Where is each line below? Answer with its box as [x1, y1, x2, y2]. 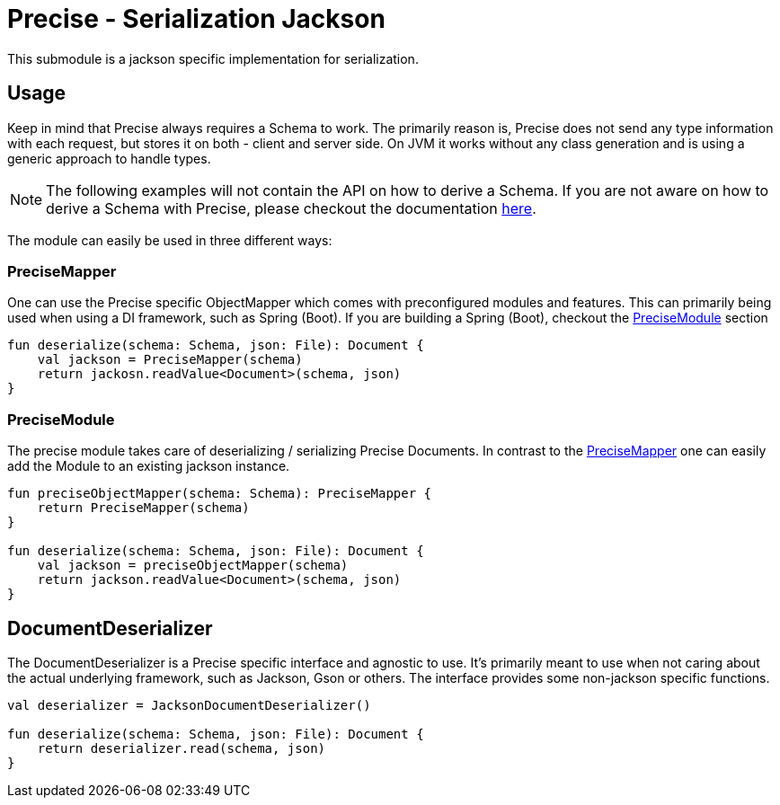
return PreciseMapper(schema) [37, 500, 250, 516]
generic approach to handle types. [7, 150, 211, 166]
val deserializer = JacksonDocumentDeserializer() [7, 697, 371, 712]
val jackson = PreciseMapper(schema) [37, 352, 303, 367]
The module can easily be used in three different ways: [7, 232, 332, 248]
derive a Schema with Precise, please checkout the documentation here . [46, 199, 536, 217]
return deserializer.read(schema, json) [37, 740, 326, 756]
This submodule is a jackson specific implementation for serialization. [7, 50, 419, 66]
